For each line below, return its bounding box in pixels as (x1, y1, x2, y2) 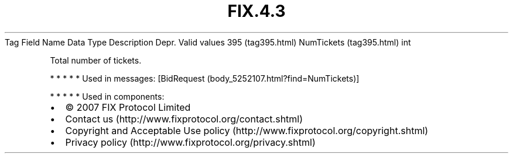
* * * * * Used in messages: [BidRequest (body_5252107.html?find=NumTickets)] (50, 73, 360, 83)
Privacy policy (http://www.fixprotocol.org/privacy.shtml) (65, 136, 316, 148)
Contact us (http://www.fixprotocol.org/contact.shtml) (65, 113, 303, 125)
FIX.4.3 (227, 1, 286, 21)
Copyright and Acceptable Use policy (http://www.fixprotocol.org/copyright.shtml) (65, 124, 429, 136)
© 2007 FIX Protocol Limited (65, 101, 191, 113)
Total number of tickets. (50, 55, 142, 65)
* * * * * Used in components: (50, 91, 165, 101)
